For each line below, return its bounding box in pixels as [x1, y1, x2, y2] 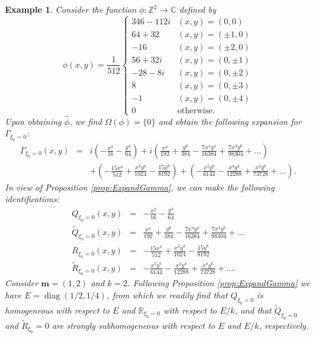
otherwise [177, 107, 213, 116]
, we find [69, 114, 102, 127]
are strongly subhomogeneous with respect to [52, 319, 215, 331]
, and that [235, 303, 272, 316]
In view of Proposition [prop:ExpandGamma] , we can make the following [5, 180, 275, 193]
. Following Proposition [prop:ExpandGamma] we [127, 276, 310, 289]
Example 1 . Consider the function [5, 3, 137, 15]
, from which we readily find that [106, 288, 228, 301]
